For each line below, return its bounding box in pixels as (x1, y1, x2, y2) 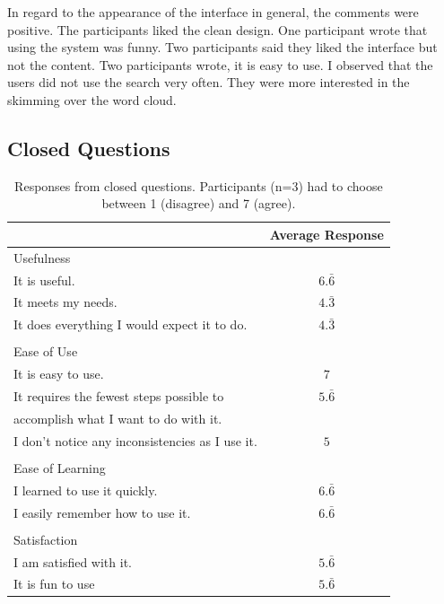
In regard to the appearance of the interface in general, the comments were (7, 3, 419, 21)
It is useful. (13, 270, 75, 289)
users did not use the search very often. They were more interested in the (7, 73, 410, 92)
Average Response (269, 224, 384, 243)
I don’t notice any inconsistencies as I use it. (13, 431, 257, 450)
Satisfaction (13, 530, 78, 548)
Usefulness (13, 248, 71, 267)
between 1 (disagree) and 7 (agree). (101, 194, 296, 213)
